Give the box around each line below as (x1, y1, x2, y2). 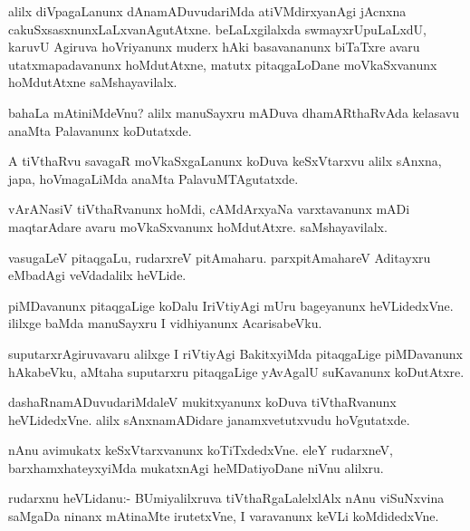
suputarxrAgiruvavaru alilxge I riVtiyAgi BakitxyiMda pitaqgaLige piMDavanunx (8, 343, 463, 362)
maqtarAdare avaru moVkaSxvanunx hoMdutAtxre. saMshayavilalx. (8, 217, 388, 236)
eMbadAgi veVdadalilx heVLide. (8, 265, 187, 285)
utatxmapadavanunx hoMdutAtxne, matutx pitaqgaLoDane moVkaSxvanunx (8, 54, 437, 73)
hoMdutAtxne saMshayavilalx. (8, 72, 177, 92)
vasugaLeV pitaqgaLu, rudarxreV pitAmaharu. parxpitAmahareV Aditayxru (8, 247, 431, 266)
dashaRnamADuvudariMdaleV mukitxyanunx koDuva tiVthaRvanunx (8, 392, 397, 411)
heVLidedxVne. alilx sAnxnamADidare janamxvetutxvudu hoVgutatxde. (8, 410, 410, 429)
